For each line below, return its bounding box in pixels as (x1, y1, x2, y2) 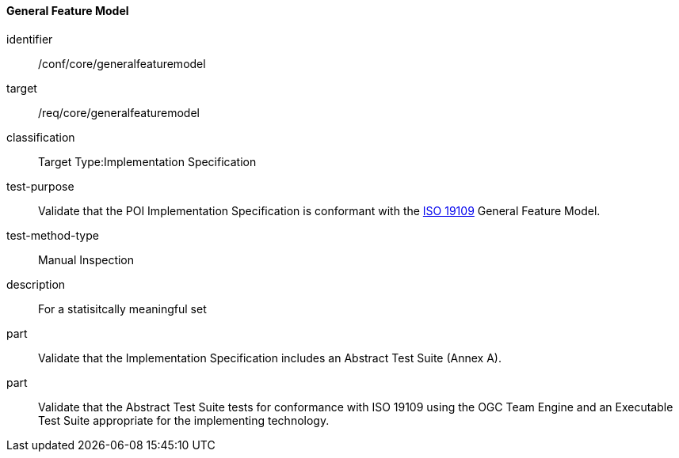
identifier (6, 32, 53, 46)
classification (6, 130, 75, 144)
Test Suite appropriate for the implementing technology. (38, 413, 330, 427)
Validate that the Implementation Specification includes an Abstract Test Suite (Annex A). (38, 350, 502, 365)
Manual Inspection (38, 252, 135, 267)
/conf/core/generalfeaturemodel (38, 56, 206, 70)
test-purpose (6, 179, 74, 193)
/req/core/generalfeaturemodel (38, 105, 200, 119)
